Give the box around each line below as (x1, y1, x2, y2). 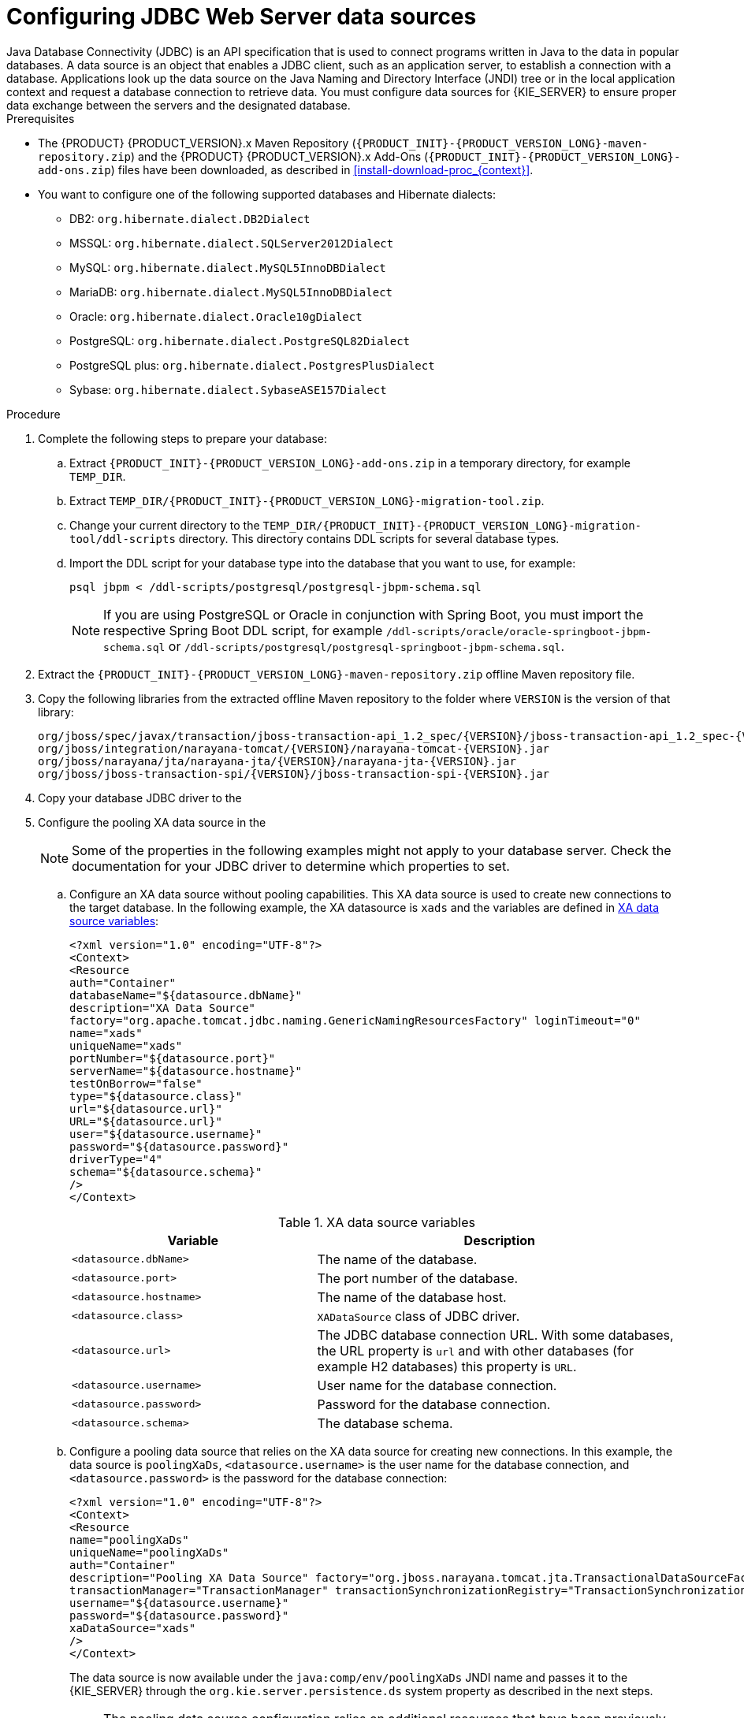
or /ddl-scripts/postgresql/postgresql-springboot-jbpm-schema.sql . (168, 638, 565, 654)
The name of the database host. (317, 1288, 507, 1305)
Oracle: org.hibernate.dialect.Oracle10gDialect (69, 309, 363, 323)
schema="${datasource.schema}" (69, 1165, 262, 1178)
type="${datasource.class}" (69, 1089, 243, 1103)
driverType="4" (69, 1152, 163, 1166)
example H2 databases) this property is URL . (317, 1358, 577, 1374)
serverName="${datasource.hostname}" (69, 1064, 303, 1077)
